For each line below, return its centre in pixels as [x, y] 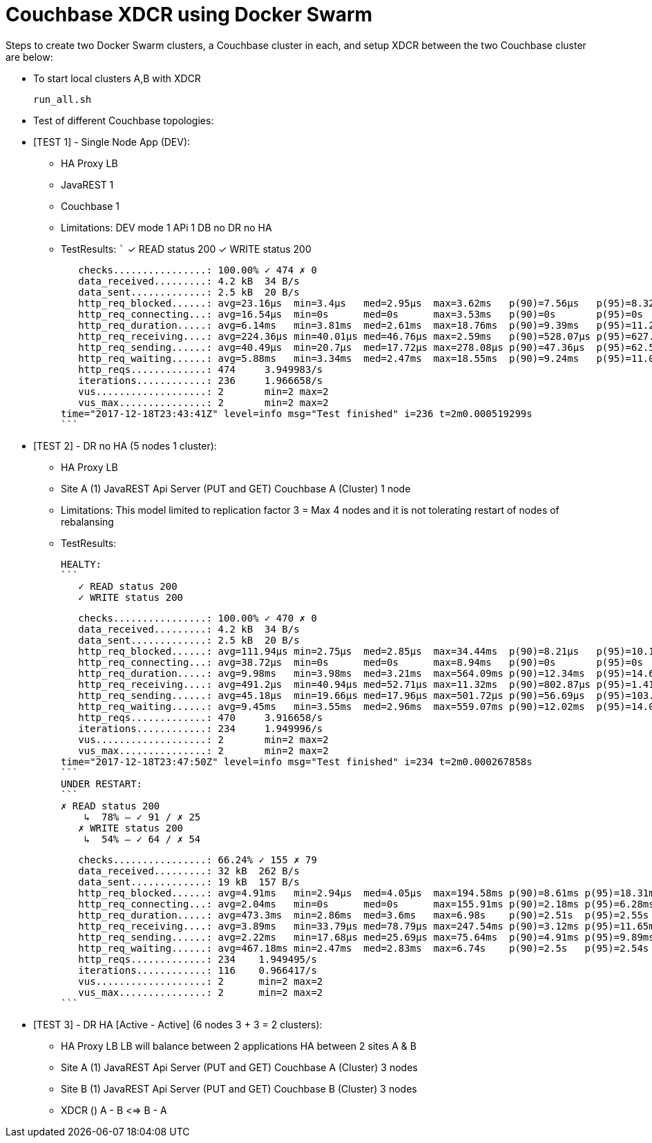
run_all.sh [63, 99]
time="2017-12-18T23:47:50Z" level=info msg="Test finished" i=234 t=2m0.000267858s [297, 761]
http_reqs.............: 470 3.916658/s [201, 717]
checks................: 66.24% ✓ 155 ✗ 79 [198, 859]
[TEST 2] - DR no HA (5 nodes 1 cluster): [125, 445]
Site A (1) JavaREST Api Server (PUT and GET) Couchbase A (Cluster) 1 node [236, 488]
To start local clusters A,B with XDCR [117, 78]
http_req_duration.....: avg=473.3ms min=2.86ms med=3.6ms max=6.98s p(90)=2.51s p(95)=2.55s [364, 915]
